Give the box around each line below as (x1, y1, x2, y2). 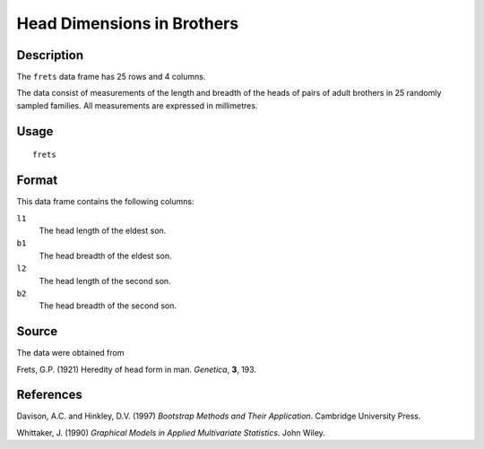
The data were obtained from (16, 348, 125, 358)
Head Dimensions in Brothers (16, 13, 239, 33)
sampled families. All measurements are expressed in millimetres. (16, 99, 258, 111)
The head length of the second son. (39, 275, 171, 286)
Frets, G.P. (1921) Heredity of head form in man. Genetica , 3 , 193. (16, 364, 257, 375)
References (16, 387, 82, 402)
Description (16, 47, 84, 63)
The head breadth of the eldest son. (39, 250, 172, 261)
